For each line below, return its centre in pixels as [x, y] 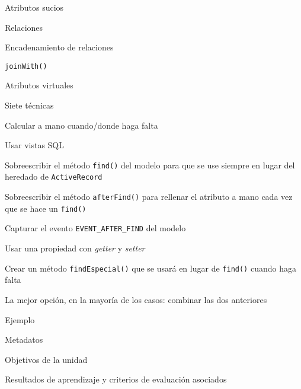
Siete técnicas [29, 105]
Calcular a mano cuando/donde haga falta [81, 125]
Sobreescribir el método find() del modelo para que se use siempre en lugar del [150, 165]
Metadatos [24, 339]
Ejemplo [20, 319]
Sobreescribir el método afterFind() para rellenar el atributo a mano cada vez [149, 197]
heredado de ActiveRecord [54, 176]
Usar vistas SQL [35, 145]
